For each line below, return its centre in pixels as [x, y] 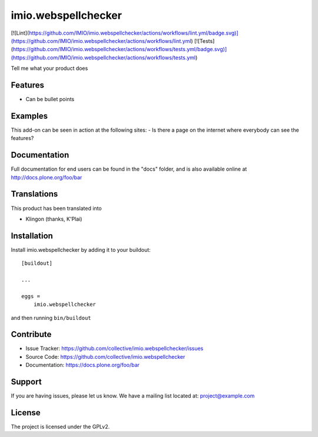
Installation [32, 236]
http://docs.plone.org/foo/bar [47, 177]
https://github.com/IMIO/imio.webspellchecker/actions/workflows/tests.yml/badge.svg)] [120, 49]
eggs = [31, 296]
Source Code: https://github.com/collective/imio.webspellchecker [105, 356]
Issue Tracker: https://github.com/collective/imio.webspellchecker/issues [115, 348]
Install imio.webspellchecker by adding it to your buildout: [81, 249]
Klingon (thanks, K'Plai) [54, 219]
